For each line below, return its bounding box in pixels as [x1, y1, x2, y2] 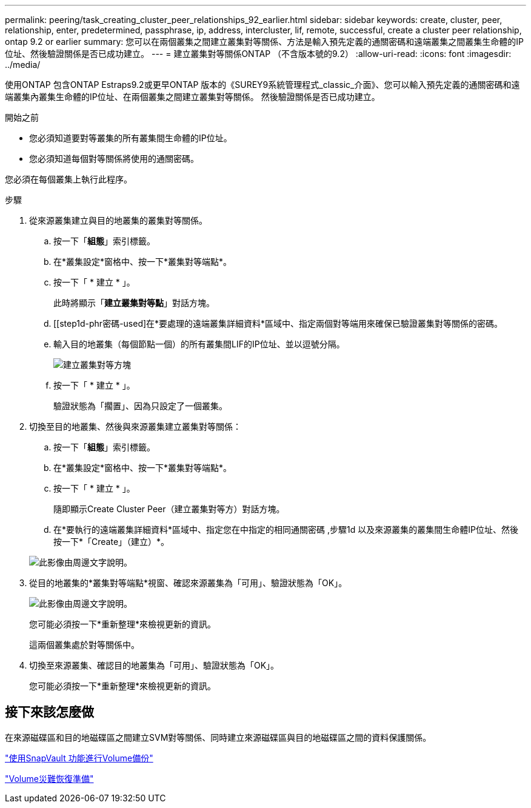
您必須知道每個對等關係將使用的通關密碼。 [29, 153, 199, 164]
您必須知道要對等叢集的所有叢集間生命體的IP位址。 [29, 133, 232, 143]
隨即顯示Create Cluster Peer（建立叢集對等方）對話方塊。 [53, 504, 285, 514]
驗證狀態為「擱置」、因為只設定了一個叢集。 [53, 401, 227, 411]
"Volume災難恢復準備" [5, 773, 94, 784]
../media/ [5, 59, 41, 70]
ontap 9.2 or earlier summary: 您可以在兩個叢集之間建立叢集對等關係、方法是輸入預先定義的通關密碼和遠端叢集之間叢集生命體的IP [5, 36, 524, 47]
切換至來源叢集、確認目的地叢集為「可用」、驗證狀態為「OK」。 [29, 660, 279, 670]
